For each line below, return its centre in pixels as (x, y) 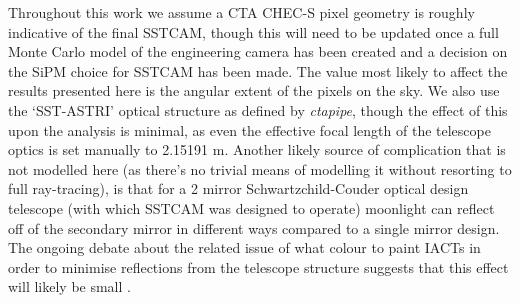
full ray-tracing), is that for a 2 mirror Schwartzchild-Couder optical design (238, 188)
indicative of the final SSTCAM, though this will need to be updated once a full (253, 31)
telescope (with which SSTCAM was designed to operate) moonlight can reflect (251, 207)
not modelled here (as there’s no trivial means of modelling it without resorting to (260, 168)
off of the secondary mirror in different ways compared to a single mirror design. (254, 227)
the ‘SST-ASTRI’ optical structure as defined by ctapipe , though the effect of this (258, 109)
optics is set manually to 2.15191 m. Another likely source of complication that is (257, 149)
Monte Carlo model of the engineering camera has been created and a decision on (258, 51)
